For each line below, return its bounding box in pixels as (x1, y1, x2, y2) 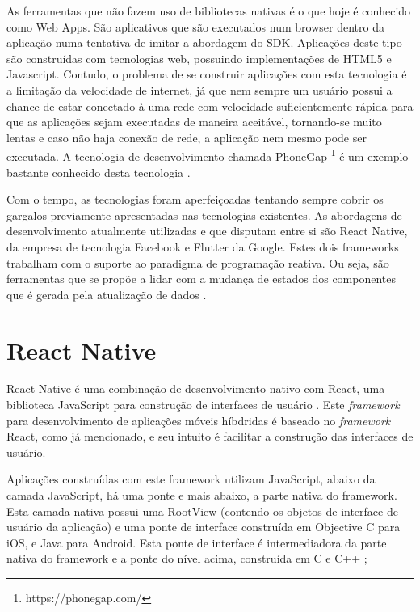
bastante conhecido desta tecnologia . (6, 163, 191, 180)
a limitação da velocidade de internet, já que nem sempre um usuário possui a (6, 81, 393, 98)
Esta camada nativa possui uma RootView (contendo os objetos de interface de (6, 502, 398, 519)
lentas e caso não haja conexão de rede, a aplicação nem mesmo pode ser (6, 129, 367, 146)
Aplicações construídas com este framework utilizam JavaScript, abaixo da (6, 471, 376, 487)
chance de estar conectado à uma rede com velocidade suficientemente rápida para (6, 97, 414, 114)
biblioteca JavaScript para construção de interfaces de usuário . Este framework (6, 396, 400, 413)
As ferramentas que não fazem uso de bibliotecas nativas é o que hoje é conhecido (6, 2, 411, 19)
